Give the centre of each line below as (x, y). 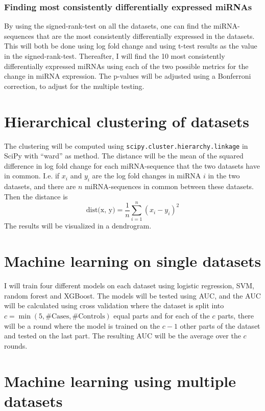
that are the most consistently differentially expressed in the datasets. (146, 36)
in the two (224, 176)
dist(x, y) (101, 210)
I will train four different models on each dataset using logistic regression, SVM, (129, 286)
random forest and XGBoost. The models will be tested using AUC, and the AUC (132, 295)
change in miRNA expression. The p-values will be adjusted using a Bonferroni (128, 76)
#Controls (89, 316)
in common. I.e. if (32, 176)
